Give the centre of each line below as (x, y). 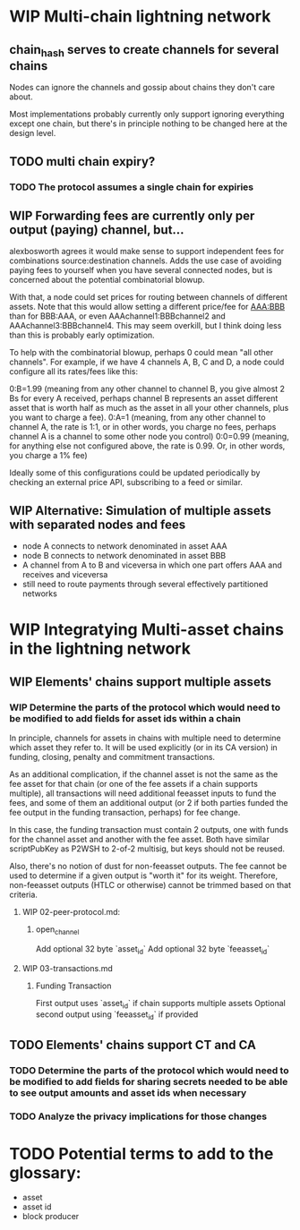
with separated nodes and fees (98, 524)
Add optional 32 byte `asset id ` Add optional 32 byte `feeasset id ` (153, 949)
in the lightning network (100, 649)
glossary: (46, 1172)
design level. (33, 133)
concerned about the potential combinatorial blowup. (107, 280)
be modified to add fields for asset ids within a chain (125, 718)
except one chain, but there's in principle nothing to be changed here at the (149, 124)
